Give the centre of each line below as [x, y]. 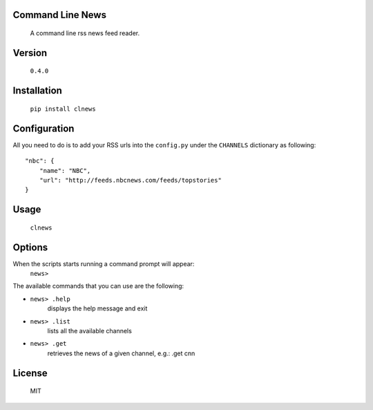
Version [30, 53]
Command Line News [60, 15]
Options [30, 247]
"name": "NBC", [65, 170]
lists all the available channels [90, 330]
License [30, 373]
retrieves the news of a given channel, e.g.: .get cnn [121, 353]
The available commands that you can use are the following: [98, 286]
